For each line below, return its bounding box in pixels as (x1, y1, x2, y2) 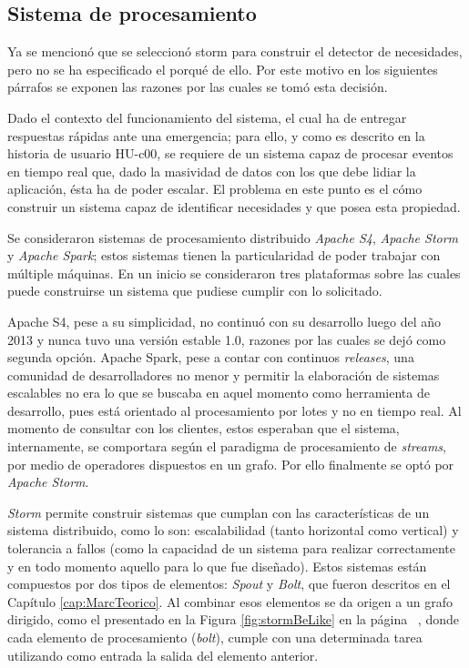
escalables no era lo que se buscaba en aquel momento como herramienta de (7, 383, 430, 402)
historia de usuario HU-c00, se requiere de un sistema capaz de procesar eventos (7, 144, 454, 163)
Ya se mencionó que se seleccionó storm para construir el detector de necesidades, (7, 42, 463, 61)
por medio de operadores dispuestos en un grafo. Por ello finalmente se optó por (7, 454, 454, 473)
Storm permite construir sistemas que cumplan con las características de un (7, 502, 430, 521)
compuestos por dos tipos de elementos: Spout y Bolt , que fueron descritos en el (7, 574, 451, 593)
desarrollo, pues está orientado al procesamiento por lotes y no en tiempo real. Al (7, 400, 462, 420)
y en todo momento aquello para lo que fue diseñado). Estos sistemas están (7, 556, 427, 575)
